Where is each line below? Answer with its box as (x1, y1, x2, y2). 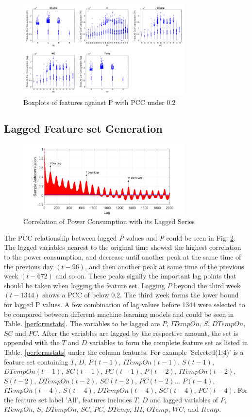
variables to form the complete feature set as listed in (89, 337, 248, 347)
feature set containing (4, 356, 68, 366)
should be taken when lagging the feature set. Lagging (4, 280, 165, 290)
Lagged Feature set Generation (4, 121, 163, 136)
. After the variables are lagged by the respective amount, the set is (37, 328, 238, 338)
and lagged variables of (150, 394, 218, 404)
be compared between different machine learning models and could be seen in (4, 309, 234, 319)
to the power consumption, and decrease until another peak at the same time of (4, 251, 241, 261)
